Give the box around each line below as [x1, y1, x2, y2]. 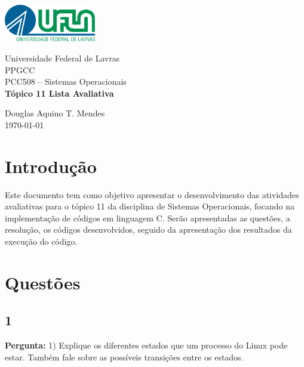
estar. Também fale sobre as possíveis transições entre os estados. [5, 350, 244, 363]
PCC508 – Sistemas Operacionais [5, 75, 127, 88]
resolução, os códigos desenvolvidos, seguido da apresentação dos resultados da [5, 223, 292, 236]
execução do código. [5, 235, 78, 248]
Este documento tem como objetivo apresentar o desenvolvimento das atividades [5, 188, 299, 201]
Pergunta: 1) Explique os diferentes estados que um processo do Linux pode [5, 339, 288, 351]
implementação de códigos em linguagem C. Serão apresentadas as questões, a [5, 211, 290, 224]
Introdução [5, 153, 97, 178]
